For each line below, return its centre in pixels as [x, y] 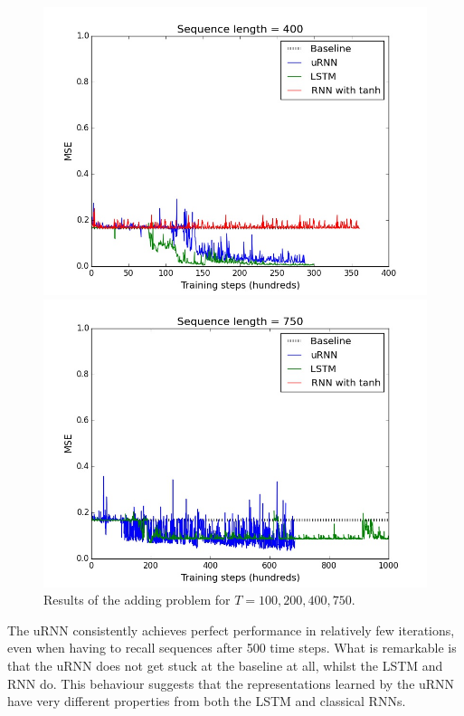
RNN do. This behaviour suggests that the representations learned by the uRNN [231, 683]
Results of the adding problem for [137, 600]
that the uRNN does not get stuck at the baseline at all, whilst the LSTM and [225, 665]
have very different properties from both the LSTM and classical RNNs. [207, 701]
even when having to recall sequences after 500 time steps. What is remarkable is [232, 648]
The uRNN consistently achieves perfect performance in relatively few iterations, [231, 630]
